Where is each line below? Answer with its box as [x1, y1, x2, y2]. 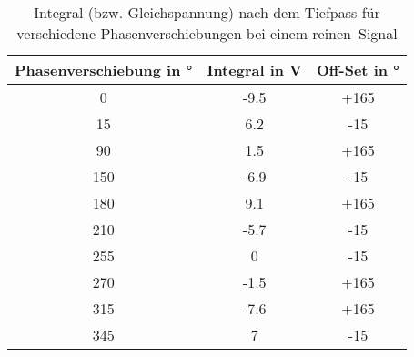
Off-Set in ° [317, 59, 399, 80]
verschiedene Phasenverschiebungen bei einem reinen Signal [16, 23, 398, 44]
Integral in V [207, 59, 303, 80]
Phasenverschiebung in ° [15, 59, 193, 80]
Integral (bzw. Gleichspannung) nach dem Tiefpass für [34, 2, 380, 23]
